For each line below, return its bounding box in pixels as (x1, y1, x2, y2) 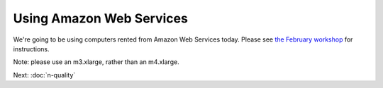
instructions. (13, 44, 50, 53)
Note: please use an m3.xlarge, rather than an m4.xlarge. (13, 58, 180, 66)
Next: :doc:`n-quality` (13, 70, 76, 79)
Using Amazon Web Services (13, 11, 188, 26)
